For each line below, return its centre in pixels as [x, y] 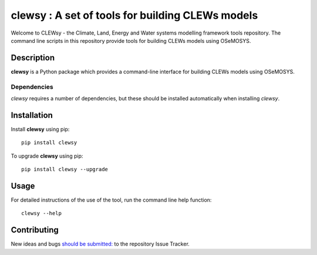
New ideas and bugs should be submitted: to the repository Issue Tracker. [100, 244]
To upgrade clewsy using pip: [47, 156]
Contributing [35, 230]
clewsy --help [41, 213]
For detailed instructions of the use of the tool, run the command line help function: [111, 200]
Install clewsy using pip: [40, 129]
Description [33, 58]
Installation [32, 115]
